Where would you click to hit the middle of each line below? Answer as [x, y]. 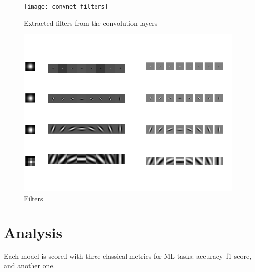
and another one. [30, 265]
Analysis [33, 232]
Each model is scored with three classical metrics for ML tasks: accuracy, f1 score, [128, 255]
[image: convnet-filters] [66, 7]
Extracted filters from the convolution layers [91, 22]
